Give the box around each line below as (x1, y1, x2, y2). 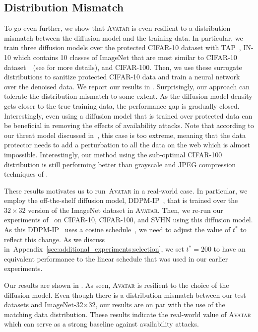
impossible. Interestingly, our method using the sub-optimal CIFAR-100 (4, 149, 222, 159)
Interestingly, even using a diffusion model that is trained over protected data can (4, 110, 253, 121)
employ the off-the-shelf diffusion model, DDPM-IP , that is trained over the (4, 195, 238, 205)
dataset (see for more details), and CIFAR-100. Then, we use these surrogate (4, 62, 242, 72)
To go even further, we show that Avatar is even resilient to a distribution (4, 23, 231, 33)
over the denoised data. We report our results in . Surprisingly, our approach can (4, 81, 250, 91)
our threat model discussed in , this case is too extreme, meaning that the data (4, 130, 246, 140)
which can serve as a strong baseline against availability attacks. (4, 319, 199, 329)
